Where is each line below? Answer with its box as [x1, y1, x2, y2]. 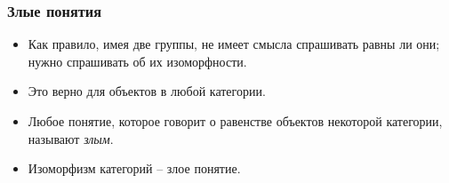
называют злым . [28, 129, 114, 147]
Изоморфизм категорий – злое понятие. [28, 159, 241, 178]
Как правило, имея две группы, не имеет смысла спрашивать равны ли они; [28, 35, 440, 53]
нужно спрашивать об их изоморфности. [28, 52, 247, 70]
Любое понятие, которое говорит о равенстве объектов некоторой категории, [28, 112, 443, 130]
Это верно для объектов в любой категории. [28, 82, 266, 100]
